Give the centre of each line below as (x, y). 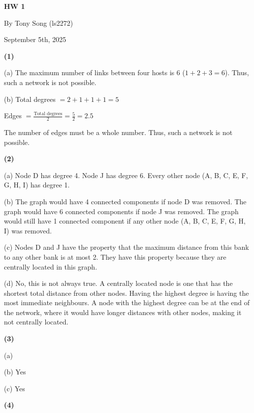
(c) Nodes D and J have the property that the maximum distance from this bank (127, 247)
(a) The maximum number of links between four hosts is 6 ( (95, 72)
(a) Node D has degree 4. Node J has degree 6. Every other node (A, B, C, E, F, (126, 175)
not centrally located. (36, 322)
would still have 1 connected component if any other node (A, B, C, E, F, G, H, (125, 221)
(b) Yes (15, 372)
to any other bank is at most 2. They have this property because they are (115, 256)
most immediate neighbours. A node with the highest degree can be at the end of (127, 302)
